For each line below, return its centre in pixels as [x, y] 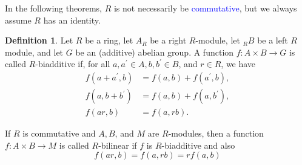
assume [18, 20]
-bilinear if [118, 145]
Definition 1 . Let [39, 40]
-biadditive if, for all [73, 64]
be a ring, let [109, 40]
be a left [273, 40]
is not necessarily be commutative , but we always [205, 8]
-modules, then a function [216, 133]
